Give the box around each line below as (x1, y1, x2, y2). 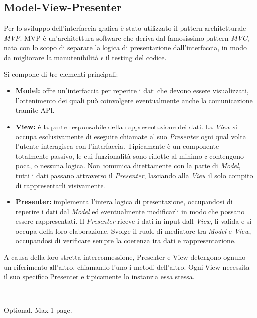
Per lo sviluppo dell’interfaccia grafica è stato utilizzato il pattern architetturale (4, 23, 246, 33)
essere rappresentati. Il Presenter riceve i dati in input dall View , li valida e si (15, 216, 252, 226)
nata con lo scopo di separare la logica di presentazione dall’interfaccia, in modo (4, 42, 247, 53)
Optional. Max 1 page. (4, 305, 72, 315)
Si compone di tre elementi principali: (4, 68, 118, 79)
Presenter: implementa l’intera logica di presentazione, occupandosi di (15, 196, 233, 207)
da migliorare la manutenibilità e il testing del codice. (4, 52, 167, 62)
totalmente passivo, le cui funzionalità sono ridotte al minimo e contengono (15, 150, 244, 161)
